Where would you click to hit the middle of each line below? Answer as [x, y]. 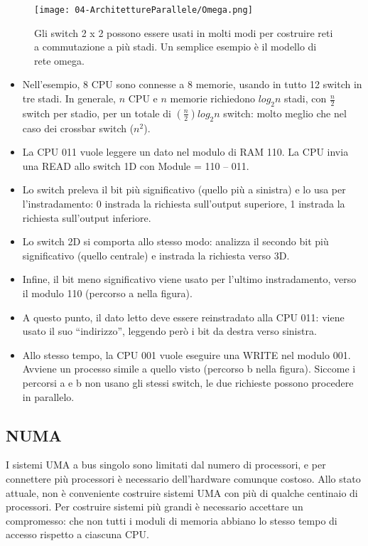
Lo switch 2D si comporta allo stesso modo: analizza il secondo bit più [175, 241]
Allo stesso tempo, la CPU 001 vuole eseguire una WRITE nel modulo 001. [186, 354]
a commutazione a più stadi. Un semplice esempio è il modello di [175, 47]
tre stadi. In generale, [69, 98]
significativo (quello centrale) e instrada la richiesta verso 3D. [156, 255]
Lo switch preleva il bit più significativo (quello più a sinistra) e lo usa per [184, 189]
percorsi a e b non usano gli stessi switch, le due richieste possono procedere [188, 382]
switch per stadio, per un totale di [97, 113]
